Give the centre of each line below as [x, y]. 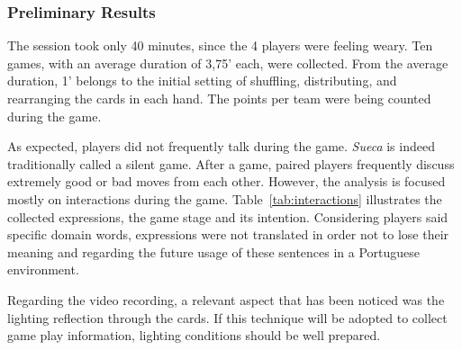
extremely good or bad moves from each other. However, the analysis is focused [226, 181]
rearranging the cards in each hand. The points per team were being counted [219, 98]
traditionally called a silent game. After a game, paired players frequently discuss [231, 163]
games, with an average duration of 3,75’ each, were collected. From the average [228, 63]
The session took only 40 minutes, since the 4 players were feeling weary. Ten [220, 45]
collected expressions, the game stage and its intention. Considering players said [228, 216]
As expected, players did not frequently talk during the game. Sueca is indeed [221, 146]
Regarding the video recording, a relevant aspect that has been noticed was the [226, 299]
